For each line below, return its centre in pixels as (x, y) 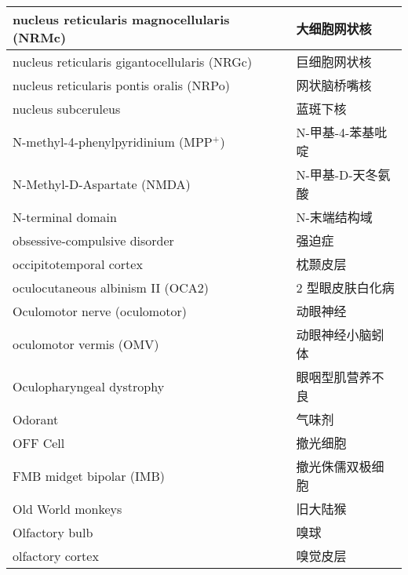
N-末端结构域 (334, 217)
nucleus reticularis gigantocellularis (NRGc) (133, 61)
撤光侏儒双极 (334, 466)
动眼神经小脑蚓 (340, 335)
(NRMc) (40, 37)
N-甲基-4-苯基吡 (342, 132)
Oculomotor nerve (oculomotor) (100, 311)
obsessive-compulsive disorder (93, 240)
